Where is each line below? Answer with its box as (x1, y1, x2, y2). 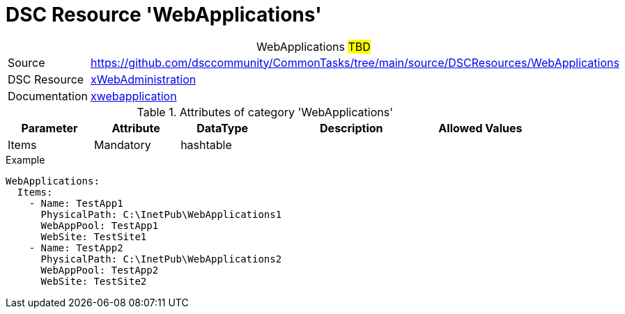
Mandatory (94, 137, 151, 152)
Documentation (8, 88, 88, 103)
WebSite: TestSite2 (40, 275, 147, 287)
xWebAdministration (91, 72, 196, 86)
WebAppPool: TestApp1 (40, 219, 159, 231)
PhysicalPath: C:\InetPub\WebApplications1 (40, 208, 282, 220)
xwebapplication (91, 88, 177, 103)
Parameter (21, 120, 78, 135)
